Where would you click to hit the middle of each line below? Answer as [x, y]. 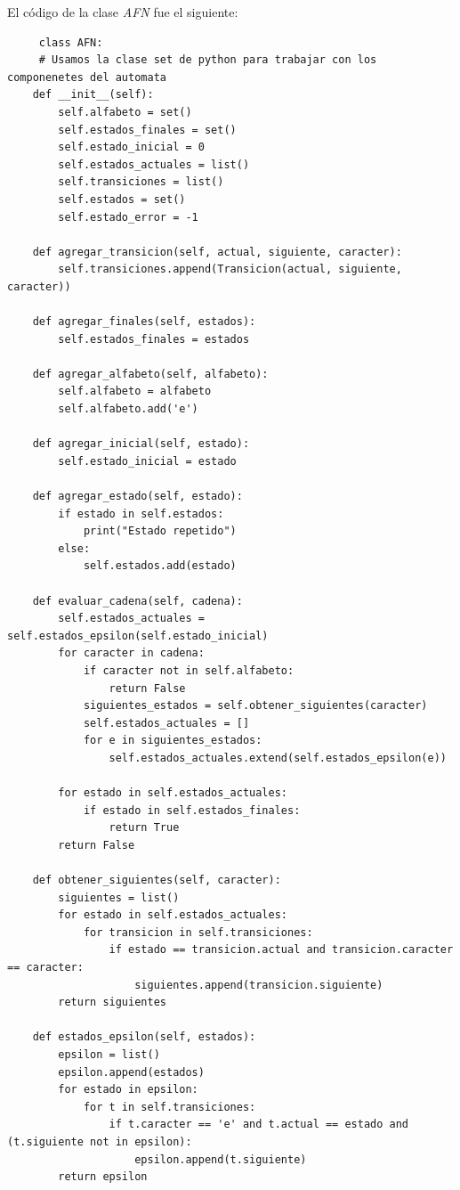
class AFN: [71, 42]
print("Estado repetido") [160, 531]
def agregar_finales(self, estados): [144, 322]
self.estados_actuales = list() [154, 164]
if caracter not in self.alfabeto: [189, 670]
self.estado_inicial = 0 [131, 147]
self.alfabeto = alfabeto [135, 391]
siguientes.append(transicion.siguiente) [259, 985]
